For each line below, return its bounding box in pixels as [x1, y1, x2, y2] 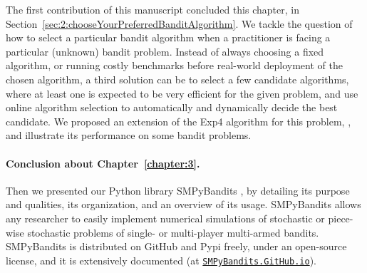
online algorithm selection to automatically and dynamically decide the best [6, 100, 338, 115]
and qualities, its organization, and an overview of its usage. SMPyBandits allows [6, 197, 361, 212]
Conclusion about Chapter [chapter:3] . [6, 155, 200, 170]
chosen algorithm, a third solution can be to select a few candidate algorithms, [6, 71, 349, 86]
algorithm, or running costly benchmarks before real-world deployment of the [6, 58, 343, 73]
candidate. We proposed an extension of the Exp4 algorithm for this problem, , [6, 113, 351, 128]
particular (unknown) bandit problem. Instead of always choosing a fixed [6, 43, 324, 58]
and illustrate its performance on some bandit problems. [6, 128, 252, 143]
